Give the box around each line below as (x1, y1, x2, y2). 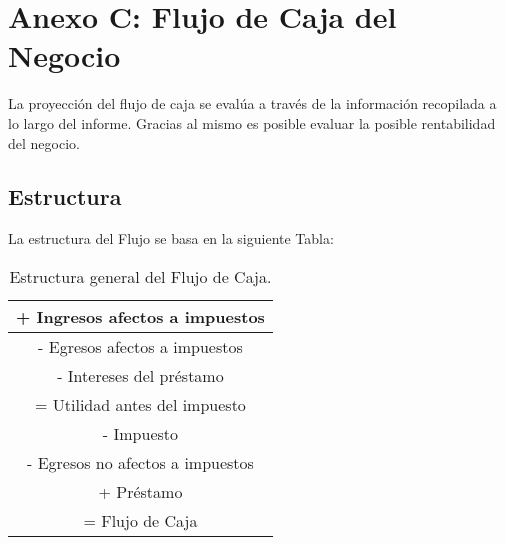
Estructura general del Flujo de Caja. (9, 264, 272, 288)
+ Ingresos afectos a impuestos (16, 304, 265, 328)
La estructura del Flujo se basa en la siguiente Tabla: (8, 228, 334, 249)
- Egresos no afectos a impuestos (27, 450, 254, 474)
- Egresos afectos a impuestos (38, 334, 243, 358)
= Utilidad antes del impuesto (35, 392, 246, 416)
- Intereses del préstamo (57, 363, 224, 387)
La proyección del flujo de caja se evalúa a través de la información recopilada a (8, 93, 497, 114)
